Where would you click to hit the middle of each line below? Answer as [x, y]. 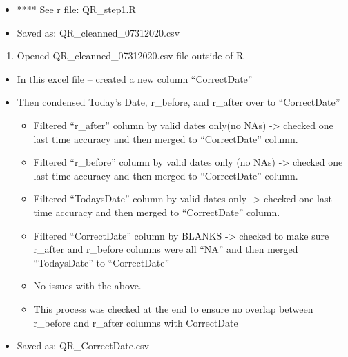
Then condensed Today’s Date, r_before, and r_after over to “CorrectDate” [178, 102]
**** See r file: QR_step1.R [76, 9]
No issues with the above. [87, 286]
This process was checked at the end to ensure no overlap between [173, 308]
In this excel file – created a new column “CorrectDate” [135, 78]
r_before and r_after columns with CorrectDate [136, 322]
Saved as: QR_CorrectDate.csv [83, 346]
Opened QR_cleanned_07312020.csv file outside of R [130, 56]
